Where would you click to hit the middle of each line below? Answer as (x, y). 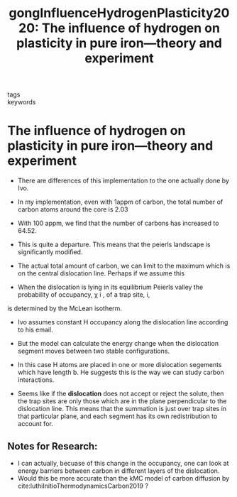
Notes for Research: (53, 446)
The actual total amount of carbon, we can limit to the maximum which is (124, 266)
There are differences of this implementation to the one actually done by (123, 181)
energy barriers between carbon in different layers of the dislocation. (118, 471)
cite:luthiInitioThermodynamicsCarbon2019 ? (83, 486)
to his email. (35, 330)
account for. (35, 424)
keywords (22, 102)
